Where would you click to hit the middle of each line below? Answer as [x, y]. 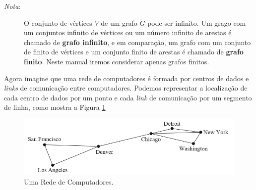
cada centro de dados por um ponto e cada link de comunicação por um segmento [128, 97]
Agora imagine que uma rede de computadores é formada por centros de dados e [127, 78]
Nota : [12, 6]
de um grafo [119, 23]
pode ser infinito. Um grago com [197, 23]
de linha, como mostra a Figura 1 [55, 107]
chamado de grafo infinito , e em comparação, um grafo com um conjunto [137, 42]
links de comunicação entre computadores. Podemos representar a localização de [126, 88]
